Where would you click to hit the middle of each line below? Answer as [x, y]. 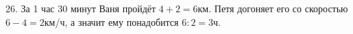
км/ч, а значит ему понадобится [111, 21]
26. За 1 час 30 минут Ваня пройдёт [81, 8]
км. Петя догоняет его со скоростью [273, 8]
